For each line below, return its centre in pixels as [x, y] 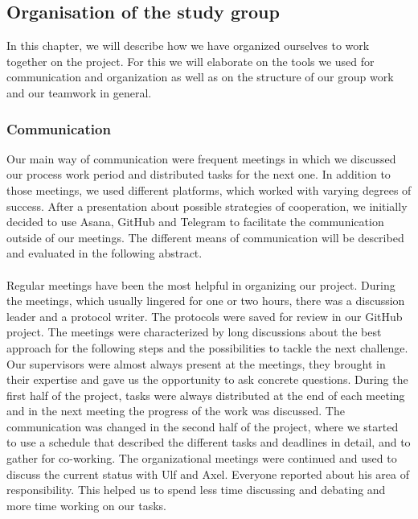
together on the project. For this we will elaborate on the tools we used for [191, 61]
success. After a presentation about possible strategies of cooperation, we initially [207, 206]
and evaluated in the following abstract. [104, 253]
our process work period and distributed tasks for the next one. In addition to [199, 174]
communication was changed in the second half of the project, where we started [203, 426]
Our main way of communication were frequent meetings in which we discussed [201, 158]
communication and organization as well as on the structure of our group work [200, 77]
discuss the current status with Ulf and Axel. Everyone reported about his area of [208, 474]
